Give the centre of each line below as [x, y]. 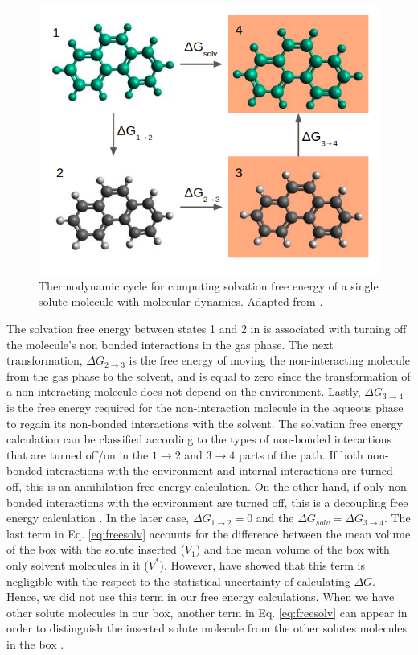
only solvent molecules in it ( [78, 564]
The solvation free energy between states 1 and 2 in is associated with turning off [207, 329]
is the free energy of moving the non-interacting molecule [269, 360]
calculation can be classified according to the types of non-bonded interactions [199, 439]
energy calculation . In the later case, [98, 518]
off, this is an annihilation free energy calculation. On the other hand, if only [196, 486]
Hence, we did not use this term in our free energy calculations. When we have [201, 597]
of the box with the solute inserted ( [96, 549]
